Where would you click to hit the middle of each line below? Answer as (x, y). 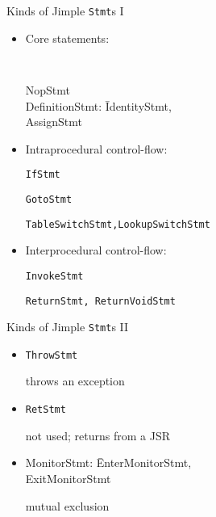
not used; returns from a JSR (98, 435)
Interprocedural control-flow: (96, 250)
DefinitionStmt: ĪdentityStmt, (98, 105)
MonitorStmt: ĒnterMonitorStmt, (108, 462)
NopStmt (48, 89)
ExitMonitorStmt (68, 478)
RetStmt (46, 410)
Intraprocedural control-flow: (96, 148)
